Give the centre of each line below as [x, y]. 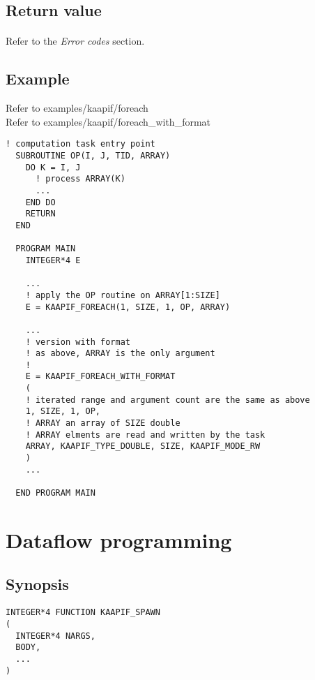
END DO [40, 202]
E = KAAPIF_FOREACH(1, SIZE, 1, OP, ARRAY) [128, 307]
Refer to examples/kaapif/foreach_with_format [108, 121]
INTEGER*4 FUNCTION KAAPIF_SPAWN [83, 613]
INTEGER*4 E [53, 260]
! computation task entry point [80, 144]
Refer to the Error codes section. [75, 41]
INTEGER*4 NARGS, [55, 636]
